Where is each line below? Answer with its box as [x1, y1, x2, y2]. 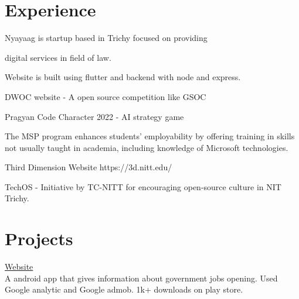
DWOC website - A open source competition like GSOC [5, 90, 206, 102]
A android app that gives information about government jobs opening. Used [5, 271, 278, 284]
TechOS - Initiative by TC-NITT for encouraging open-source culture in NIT [5, 180, 281, 193]
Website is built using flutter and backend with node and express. [5, 71, 241, 83]
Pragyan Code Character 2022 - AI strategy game [5, 110, 184, 122]
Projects [5, 226, 73, 250]
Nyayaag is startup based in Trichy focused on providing [5, 32, 208, 44]
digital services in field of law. [5, 51, 111, 63]
